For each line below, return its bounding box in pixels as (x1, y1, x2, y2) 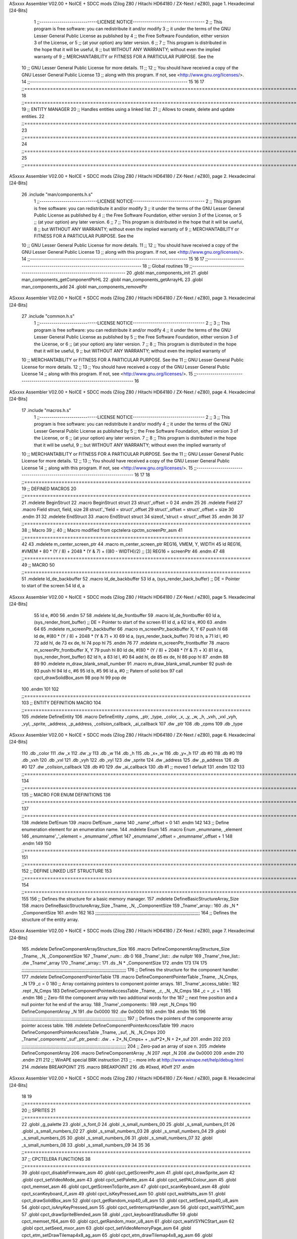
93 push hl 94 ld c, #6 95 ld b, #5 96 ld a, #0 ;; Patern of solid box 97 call (34, 668, 183, 674)
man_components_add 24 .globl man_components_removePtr (21, 283, 148, 289)
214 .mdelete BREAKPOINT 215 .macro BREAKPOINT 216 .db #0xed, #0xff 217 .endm (21, 1064, 195, 1070)
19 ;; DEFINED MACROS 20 (21, 486, 77, 492)
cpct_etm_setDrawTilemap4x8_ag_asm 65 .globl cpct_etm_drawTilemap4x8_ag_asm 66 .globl (21, 1232, 213, 1238)
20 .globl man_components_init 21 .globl (126, 270, 208, 276)
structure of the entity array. (21, 917, 79, 923)
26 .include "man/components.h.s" (21, 191, 93, 197)
